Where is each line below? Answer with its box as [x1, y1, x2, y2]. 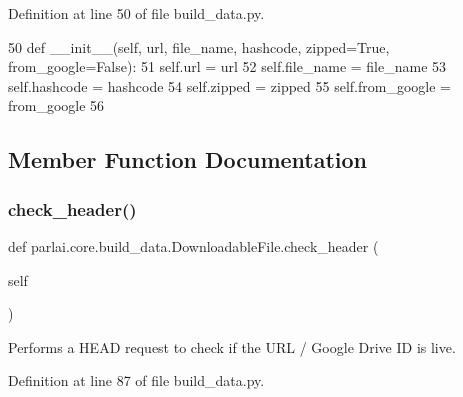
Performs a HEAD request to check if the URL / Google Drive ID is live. [8, 336, 456, 357]
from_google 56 [8, 95, 105, 116]
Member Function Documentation [8, 144, 368, 175]
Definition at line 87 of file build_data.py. [8, 370, 265, 391]
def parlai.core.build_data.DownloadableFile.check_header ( [8, 235, 379, 256]
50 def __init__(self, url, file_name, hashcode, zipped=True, [8, 36, 390, 57]
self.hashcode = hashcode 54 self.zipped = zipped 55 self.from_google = [8, 75, 451, 96]
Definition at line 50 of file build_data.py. [8, 3, 265, 23]
